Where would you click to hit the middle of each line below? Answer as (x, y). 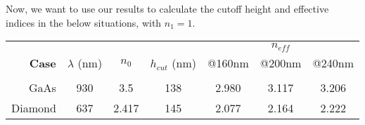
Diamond (34, 108)
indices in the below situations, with (84, 22)
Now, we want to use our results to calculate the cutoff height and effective (167, 8)
